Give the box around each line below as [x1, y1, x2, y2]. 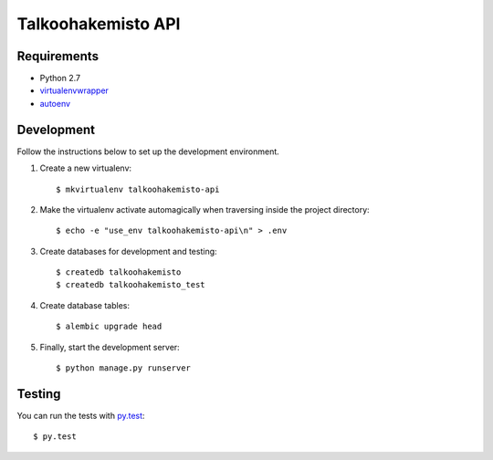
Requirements [16, 48, 100, 64]
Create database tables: [39, 299, 131, 310]
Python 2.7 [39, 73, 81, 84]
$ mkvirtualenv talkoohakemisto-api [56, 183, 220, 194]
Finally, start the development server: [39, 341, 180, 352]
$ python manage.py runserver [56, 363, 192, 373]
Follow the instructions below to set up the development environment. [16, 146, 280, 157]
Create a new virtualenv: [39, 162, 132, 173]
